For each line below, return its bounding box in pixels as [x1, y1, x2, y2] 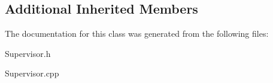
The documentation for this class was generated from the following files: [5, 27, 269, 40]
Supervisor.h [5, 47, 51, 59]
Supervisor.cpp [5, 67, 59, 79]
